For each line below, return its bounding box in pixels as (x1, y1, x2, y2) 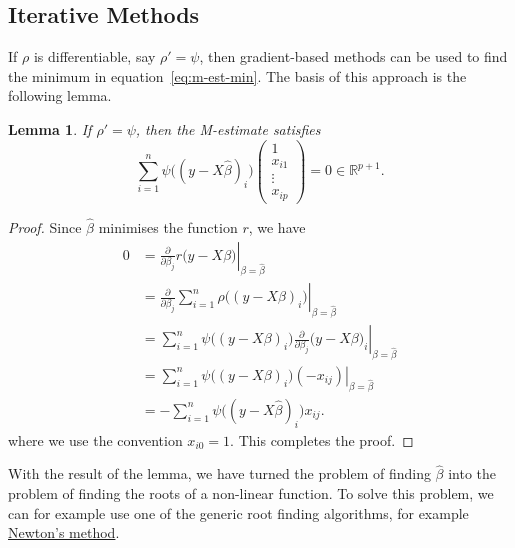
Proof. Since (8, 216, 82, 237)
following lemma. (8, 85, 112, 106)
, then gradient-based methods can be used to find (199, 46, 508, 67)
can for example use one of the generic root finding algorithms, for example (8, 502, 469, 523)
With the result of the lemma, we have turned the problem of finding (8, 463, 431, 484)
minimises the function (98, 216, 238, 237)
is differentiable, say (33, 46, 156, 67)
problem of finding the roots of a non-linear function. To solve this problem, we (8, 483, 494, 504)
